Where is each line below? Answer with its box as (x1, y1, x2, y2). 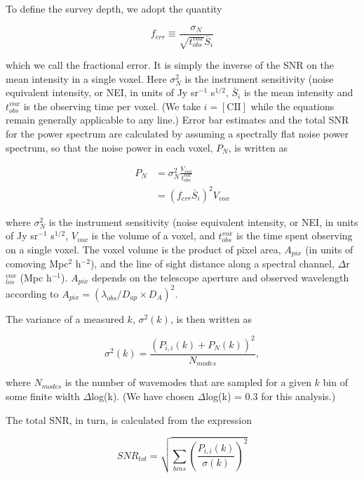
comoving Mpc (6, 256, 69, 271)
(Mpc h (20, 270, 52, 284)
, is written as (228, 140, 288, 154)
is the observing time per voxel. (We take (23, 98, 201, 113)
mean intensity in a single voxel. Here (6, 71, 167, 86)
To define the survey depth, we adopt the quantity (6, 1, 222, 15)
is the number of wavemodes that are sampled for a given (65, 375, 311, 390)
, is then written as (170, 311, 252, 326)
